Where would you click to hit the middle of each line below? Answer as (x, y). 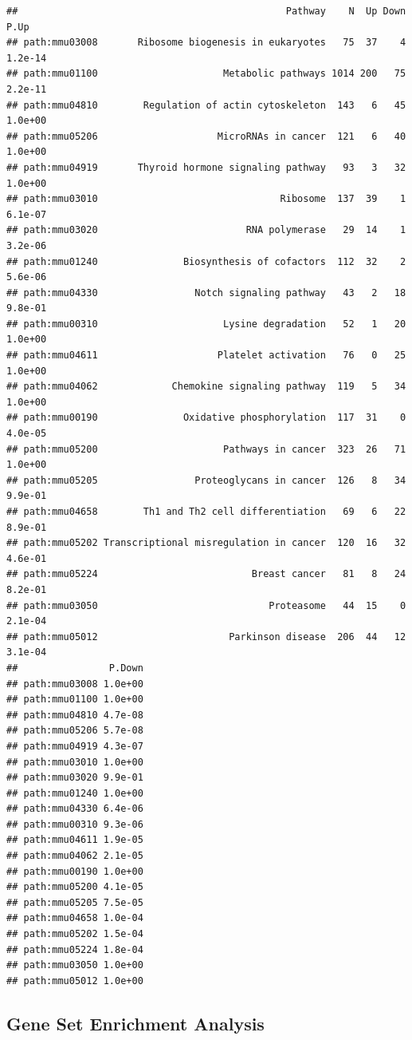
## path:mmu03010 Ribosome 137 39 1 (206, 199)
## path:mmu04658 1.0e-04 (75, 918)
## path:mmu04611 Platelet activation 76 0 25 (206, 356)
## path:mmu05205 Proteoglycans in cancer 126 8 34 (206, 480)
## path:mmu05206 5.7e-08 (75, 731)
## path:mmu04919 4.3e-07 (75, 746)
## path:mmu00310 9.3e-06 (75, 824)
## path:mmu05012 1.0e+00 (75, 981)
